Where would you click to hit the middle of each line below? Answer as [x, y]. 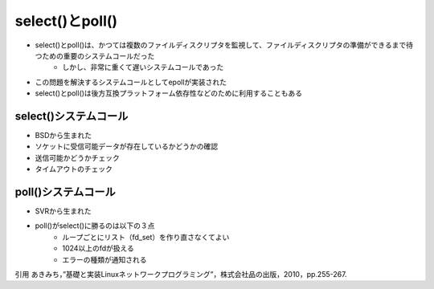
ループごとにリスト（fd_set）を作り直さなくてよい [146, 237]
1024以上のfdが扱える [98, 248]
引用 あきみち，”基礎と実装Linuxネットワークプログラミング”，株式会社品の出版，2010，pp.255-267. [181, 275]
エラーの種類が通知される [104, 259]
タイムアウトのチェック [74, 169]
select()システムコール [72, 116]
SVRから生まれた [63, 211]
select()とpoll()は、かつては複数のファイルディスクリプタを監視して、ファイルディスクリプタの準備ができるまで [221, 45]
